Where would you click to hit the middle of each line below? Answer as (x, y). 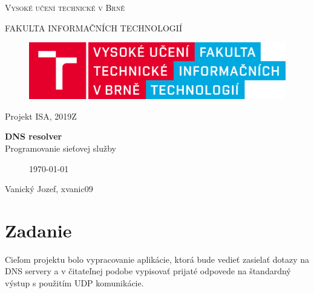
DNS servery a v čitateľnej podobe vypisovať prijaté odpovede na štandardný (148, 271)
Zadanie (38, 230)
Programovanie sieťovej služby (61, 148)
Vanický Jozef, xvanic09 (49, 189)
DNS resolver (34, 136)
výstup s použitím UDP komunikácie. (74, 283)
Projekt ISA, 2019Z (41, 116)
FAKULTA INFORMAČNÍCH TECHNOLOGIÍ (93, 27)
